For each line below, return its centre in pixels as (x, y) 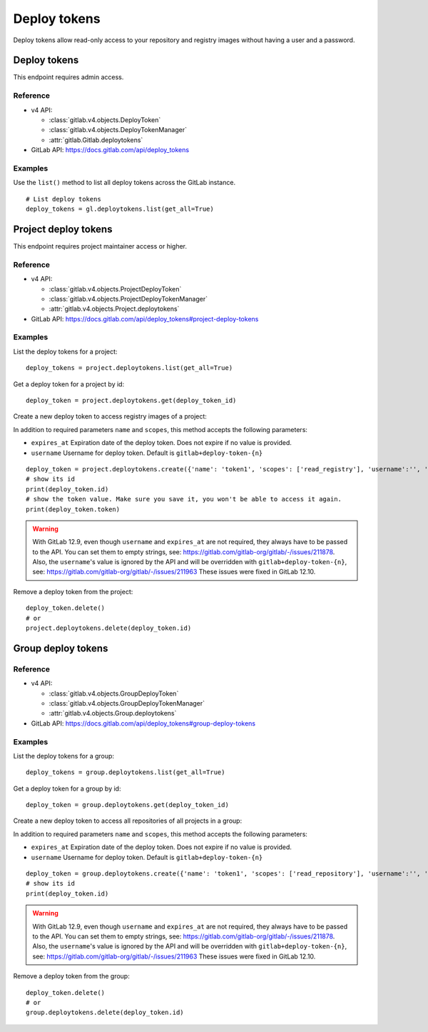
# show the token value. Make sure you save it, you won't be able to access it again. (184, 499)
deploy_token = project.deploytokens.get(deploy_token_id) (131, 400)
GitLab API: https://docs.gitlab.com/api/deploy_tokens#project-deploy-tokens (145, 319)
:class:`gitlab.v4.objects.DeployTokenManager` (118, 130)
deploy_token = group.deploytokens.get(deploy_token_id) (128, 805)
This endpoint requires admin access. (68, 77)
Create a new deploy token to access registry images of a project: (110, 416)
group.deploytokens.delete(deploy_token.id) (105, 1013)
